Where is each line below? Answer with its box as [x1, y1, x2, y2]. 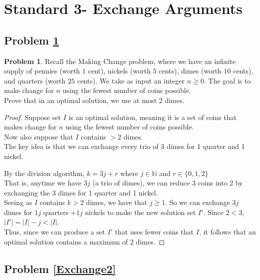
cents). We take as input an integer [77, 75, 185, 85]
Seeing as [4, 197, 32, 207]
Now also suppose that [4, 131, 73, 141]
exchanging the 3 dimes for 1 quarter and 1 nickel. [4, 187, 158, 197]
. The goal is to [204, 75, 251, 85]
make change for [4, 85, 54, 95]
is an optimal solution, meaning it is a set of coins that [68, 111, 237, 122]
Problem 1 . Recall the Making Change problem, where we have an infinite [4, 55, 236, 66]
